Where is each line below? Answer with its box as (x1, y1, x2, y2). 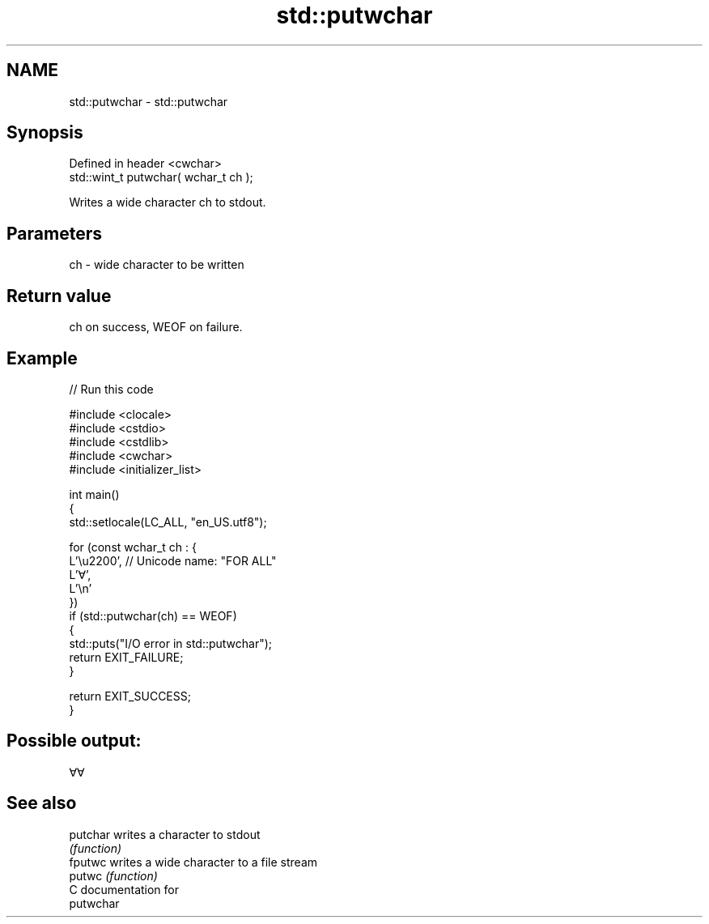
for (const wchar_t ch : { (69, 539, 197, 554)
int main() (69, 487, 120, 501)
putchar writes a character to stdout (69, 827, 261, 841)
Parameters (6, 223, 102, 244)
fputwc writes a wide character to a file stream (69, 854, 318, 869)
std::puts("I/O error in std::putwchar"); (69, 636, 273, 650)
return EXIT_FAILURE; (69, 649, 184, 664)
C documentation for (69, 882, 180, 896)
